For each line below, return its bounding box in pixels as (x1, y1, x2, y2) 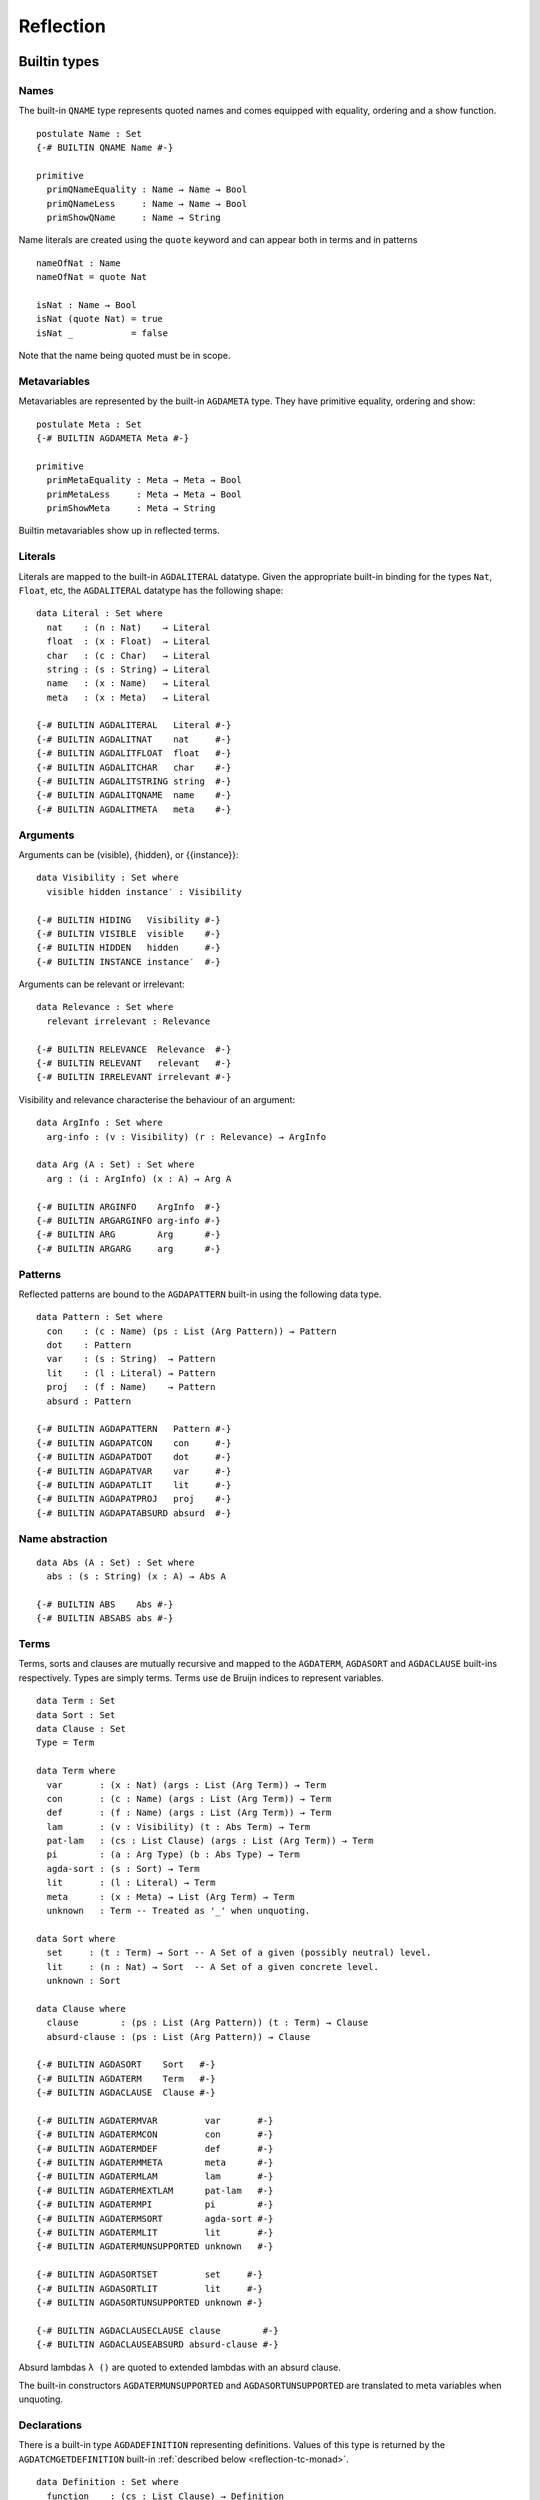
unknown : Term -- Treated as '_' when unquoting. (46, 1905, 311, 1917)
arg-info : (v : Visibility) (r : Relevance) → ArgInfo (46, 1131, 327, 1142)
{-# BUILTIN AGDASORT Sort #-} (36, 2059, 216, 2070)
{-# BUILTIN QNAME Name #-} (36, 142, 174, 154)
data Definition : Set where (36, 2476, 179, 2488)
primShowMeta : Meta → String (46, 503, 216, 514)
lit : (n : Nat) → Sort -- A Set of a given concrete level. (46, 1961, 379, 1972)
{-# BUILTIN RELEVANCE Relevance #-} (36, 1043, 232, 1055)
